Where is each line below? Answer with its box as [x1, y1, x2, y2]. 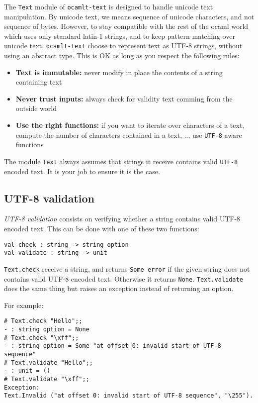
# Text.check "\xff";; [4, 334, 79, 341]
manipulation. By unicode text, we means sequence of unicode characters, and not [4, 11, 255, 21]
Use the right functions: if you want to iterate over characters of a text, [15, 120, 245, 130]
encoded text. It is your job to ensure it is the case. [4, 166, 160, 176]
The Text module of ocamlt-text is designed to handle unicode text [4, 1, 213, 11]
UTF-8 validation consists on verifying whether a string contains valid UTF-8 [4, 213, 241, 224]
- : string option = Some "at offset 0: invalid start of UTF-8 [4, 342, 221, 350]
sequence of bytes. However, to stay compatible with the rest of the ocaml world [4, 21, 249, 31]
